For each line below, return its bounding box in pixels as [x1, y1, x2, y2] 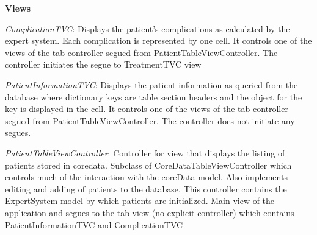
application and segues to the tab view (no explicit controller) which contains [5, 206, 294, 219]
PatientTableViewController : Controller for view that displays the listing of [5, 146, 285, 159]
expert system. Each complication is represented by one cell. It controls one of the [5, 34, 312, 47]
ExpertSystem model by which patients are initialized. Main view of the [5, 194, 275, 207]
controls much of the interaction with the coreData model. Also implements [5, 170, 288, 183]
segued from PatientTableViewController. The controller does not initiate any [5, 114, 295, 127]
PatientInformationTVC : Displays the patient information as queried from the [5, 78, 298, 91]
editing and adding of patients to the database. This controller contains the [5, 182, 287, 195]
